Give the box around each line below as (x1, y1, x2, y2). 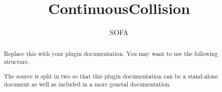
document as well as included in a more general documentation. (4, 80, 171, 88)
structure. (4, 57, 30, 66)
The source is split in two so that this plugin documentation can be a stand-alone (4, 71, 218, 80)
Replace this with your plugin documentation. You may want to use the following (4, 49, 218, 57)
